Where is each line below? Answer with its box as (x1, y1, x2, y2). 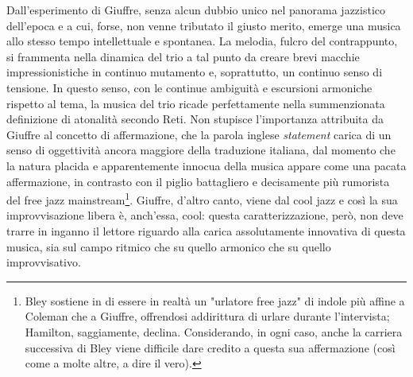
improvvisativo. (6, 254, 81, 270)
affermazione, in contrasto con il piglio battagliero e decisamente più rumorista (6, 173, 390, 189)
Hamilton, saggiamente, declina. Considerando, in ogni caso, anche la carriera (25, 323, 403, 340)
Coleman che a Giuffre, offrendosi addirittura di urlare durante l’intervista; (25, 308, 390, 325)
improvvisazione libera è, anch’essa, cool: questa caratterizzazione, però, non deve (6, 207, 403, 223)
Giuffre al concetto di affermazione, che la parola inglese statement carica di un (6, 126, 392, 142)
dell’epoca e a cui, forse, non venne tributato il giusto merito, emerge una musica (6, 17, 401, 33)
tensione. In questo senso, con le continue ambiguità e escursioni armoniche (6, 79, 372, 95)
